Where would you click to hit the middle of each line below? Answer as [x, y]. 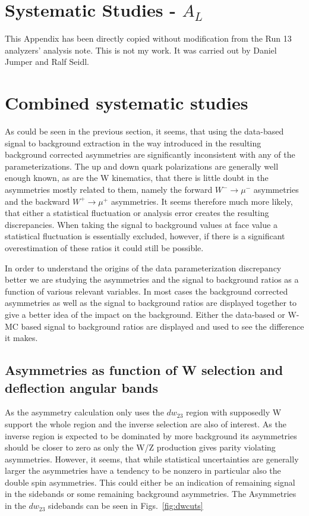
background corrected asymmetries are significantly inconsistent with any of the [150, 154]
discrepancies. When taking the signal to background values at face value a [141, 224]
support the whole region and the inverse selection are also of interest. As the [146, 423]
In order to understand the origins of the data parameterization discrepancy [143, 268]
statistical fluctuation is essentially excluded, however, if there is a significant [145, 236]
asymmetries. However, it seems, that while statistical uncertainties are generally [152, 459]
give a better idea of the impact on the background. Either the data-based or [145, 314]
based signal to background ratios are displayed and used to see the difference [163, 326]
